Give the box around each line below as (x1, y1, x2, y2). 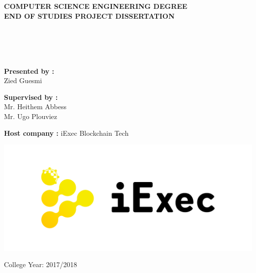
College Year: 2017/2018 (4, 259, 77, 270)
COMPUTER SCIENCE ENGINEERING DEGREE (4, 1, 188, 11)
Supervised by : (4, 91, 58, 102)
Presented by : (4, 65, 55, 76)
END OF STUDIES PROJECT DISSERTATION (4, 10, 175, 21)
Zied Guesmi (4, 75, 42, 86)
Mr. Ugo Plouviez (4, 111, 57, 121)
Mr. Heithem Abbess (4, 101, 66, 112)
